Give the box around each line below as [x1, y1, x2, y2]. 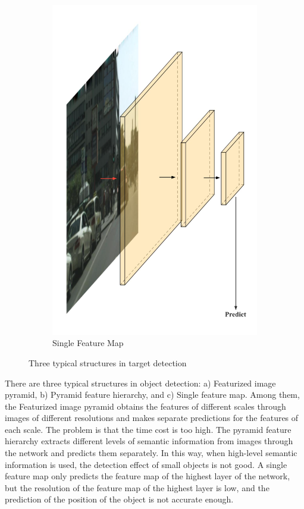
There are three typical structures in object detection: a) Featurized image [5, 376, 276, 389]
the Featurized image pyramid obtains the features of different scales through [5, 400, 286, 412]
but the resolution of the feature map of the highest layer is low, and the [5, 481, 269, 494]
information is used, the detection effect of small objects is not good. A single [5, 458, 287, 470]
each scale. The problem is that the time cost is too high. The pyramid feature [5, 423, 292, 435]
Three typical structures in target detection [29, 356, 187, 369]
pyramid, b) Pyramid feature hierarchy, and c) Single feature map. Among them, [5, 388, 300, 401]
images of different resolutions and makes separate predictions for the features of [5, 411, 299, 424]
